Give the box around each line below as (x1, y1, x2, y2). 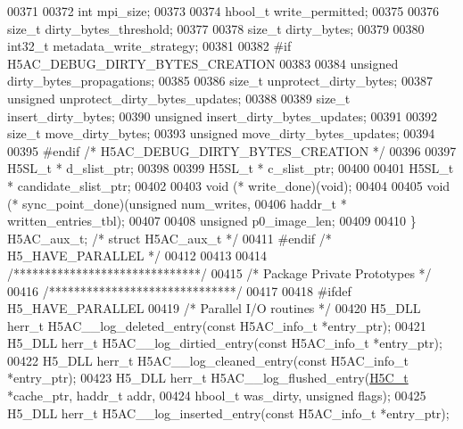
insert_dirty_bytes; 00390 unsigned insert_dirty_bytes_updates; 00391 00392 (7, 106, 438, 125)
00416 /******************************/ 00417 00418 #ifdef (7, 281, 351, 300)
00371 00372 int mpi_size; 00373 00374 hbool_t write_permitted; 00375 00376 (7, 2, 439, 20)
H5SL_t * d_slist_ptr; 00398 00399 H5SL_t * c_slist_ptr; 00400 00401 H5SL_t (7, 159, 454, 177)
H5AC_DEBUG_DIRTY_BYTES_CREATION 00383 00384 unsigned (7, 54, 399, 72)
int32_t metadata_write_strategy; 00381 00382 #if (7, 37, 292, 55)
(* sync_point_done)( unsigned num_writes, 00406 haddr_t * (7, 194, 347, 212)
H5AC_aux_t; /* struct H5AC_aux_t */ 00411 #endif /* (7, 228, 332, 247)
